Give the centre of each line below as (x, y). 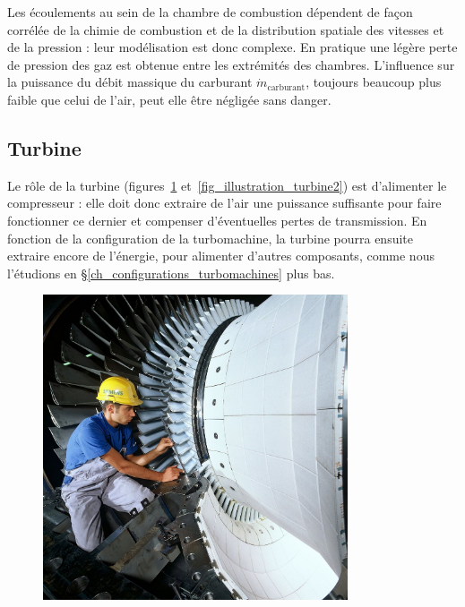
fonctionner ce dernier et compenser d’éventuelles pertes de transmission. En (217, 220)
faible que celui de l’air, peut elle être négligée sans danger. (169, 99)
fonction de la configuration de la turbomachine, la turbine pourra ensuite (211, 238)
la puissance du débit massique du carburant (130, 82)
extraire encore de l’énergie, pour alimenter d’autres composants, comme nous (221, 256)
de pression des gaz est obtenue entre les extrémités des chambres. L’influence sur (231, 64)
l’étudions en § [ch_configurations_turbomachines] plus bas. (171, 273)
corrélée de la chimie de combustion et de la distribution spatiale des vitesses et (226, 29)
